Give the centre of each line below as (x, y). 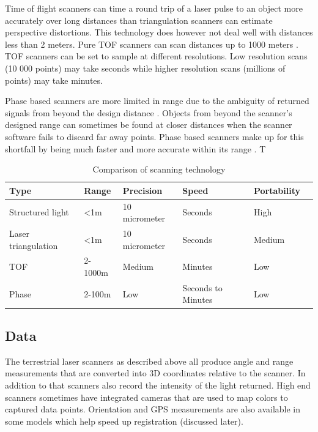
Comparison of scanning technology (159, 169)
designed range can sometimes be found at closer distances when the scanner (149, 125)
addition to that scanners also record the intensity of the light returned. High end (158, 385)
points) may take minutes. (54, 80)
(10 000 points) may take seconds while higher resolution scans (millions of (145, 68)
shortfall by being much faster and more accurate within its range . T (135, 148)
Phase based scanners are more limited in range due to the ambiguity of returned (157, 101)
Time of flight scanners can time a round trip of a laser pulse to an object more (154, 8)
